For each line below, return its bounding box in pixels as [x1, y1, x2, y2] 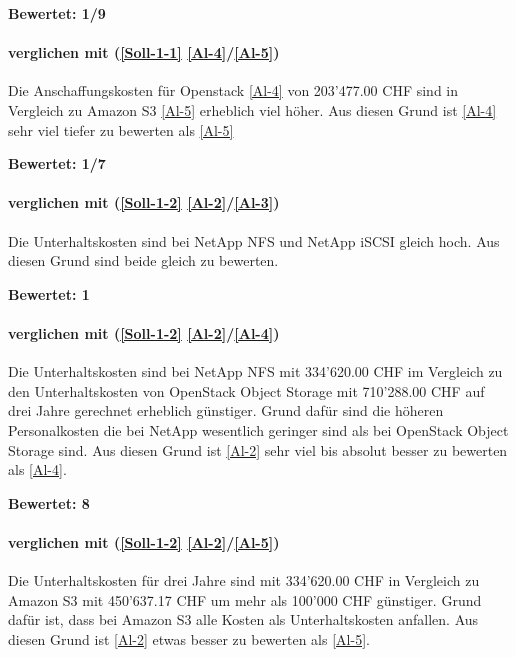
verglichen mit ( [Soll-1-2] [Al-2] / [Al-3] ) [8, 192, 280, 213]
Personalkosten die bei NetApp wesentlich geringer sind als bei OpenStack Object [8, 419, 509, 440]
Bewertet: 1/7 [8, 153, 106, 174]
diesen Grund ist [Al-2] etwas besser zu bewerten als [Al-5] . [8, 628, 370, 649]
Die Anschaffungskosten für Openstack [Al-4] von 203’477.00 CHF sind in [8, 80, 458, 101]
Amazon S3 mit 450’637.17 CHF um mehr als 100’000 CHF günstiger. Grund [8, 589, 482, 610]
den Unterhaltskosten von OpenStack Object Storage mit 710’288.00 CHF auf [8, 380, 485, 401]
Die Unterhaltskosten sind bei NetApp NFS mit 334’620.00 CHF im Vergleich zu [8, 361, 503, 382]
